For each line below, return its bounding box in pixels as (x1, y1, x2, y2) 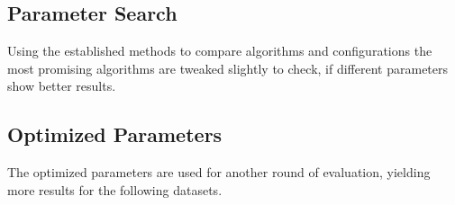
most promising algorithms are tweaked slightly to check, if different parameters (7, 58, 449, 77)
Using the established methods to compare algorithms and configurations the (7, 41, 432, 60)
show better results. (7, 76, 116, 95)
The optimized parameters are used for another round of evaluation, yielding (7, 163, 431, 182)
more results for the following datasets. (7, 180, 223, 199)
